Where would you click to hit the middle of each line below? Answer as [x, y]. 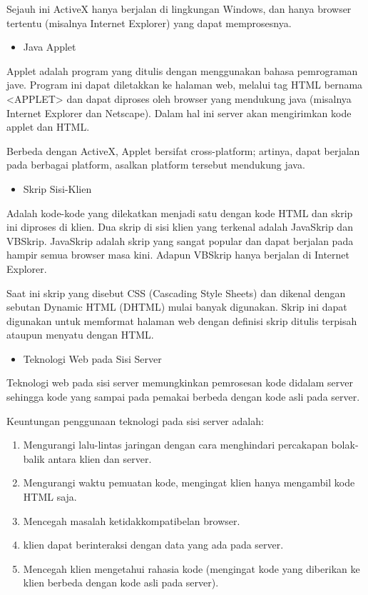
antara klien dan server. [100, 458]
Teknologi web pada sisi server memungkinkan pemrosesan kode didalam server [180, 382]
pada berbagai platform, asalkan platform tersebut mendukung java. [156, 165]
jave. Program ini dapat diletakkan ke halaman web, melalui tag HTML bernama [185, 85]
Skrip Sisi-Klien [57, 188]
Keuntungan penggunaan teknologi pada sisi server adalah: [135, 420]
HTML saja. [50, 497]
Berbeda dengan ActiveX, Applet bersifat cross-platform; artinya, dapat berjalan [183, 150]
